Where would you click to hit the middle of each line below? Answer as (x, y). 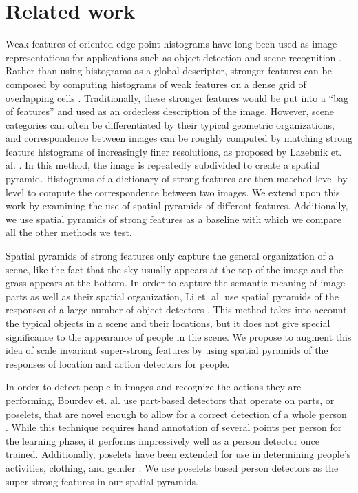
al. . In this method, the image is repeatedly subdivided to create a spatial (163, 165)
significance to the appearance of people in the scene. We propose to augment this (179, 336)
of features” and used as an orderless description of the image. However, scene (170, 111)
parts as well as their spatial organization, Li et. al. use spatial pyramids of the (172, 296)
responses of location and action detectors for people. (118, 363)
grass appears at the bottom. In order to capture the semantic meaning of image (176, 283)
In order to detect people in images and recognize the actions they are (154, 387)
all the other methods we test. (69, 232)
